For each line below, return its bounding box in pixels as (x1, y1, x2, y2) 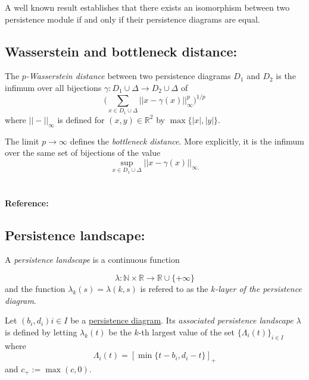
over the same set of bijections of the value (5, 146, 161, 159)
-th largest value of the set (138, 325, 235, 338)
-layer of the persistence (215, 282, 302, 294)
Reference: (5, 196, 49, 209)
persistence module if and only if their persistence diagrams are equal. (5, 12, 260, 25)
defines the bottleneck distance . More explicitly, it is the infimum (70, 134, 304, 147)
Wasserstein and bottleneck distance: (5, 42, 238, 60)
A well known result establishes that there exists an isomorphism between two (5, 1, 290, 13)
